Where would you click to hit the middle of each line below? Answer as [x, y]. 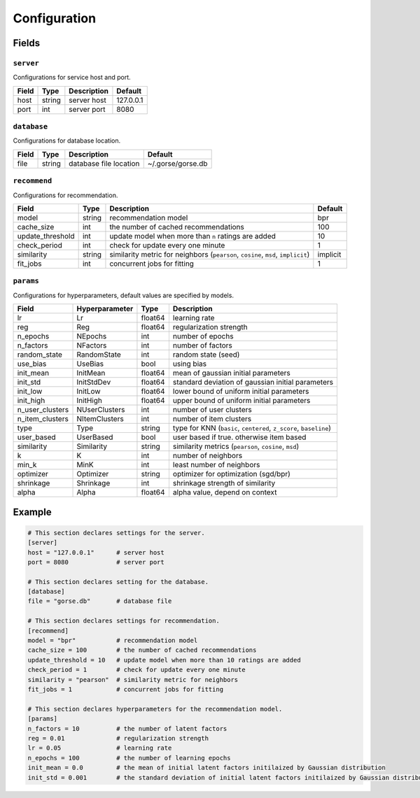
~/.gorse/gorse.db [177, 163]
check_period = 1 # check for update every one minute [136, 670]
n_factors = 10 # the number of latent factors [127, 728]
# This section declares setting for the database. [118, 582]
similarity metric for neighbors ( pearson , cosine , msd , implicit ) [210, 254]
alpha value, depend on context [225, 492]
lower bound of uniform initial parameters [241, 392]
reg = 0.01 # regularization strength [118, 738]
